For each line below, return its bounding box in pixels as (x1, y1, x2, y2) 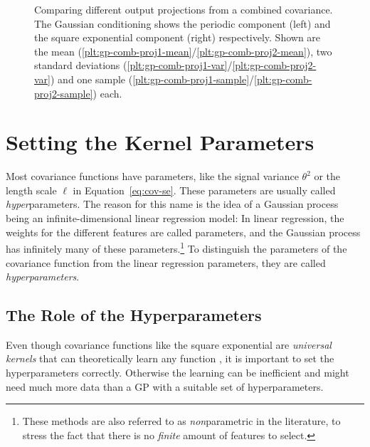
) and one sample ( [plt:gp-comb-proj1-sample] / (51, 71, 255, 86)
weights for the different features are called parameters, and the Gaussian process (6, 224, 361, 239)
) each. (92, 85, 122, 100)
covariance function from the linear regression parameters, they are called (6, 255, 326, 270)
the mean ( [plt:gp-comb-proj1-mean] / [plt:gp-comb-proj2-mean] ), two (34, 43, 332, 58)
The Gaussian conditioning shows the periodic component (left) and (34, 16, 331, 31)
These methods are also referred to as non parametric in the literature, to (22, 414, 341, 428)
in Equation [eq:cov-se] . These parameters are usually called (73, 182, 336, 197)
